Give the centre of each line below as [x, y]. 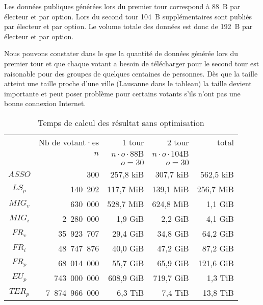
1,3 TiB [220, 277]
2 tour [178, 142]
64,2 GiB [218, 233]
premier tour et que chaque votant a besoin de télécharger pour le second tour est [132, 63]
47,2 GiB [173, 248]
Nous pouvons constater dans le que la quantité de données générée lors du [121, 53]
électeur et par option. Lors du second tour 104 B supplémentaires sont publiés [128, 16]
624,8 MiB [170, 204]
